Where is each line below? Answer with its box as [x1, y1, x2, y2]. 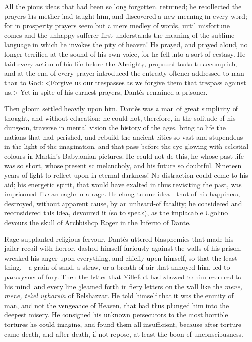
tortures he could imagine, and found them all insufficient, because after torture [4, 319, 241, 329]
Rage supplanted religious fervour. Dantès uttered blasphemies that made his [4, 233, 234, 244]
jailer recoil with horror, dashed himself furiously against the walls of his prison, [4, 243, 242, 253]
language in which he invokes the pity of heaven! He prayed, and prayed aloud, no [4, 39, 248, 49]
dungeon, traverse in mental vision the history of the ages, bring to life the [4, 122, 226, 132]
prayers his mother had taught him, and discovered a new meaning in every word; [4, 11, 247, 21]
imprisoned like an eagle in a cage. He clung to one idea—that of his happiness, [4, 189, 240, 199]
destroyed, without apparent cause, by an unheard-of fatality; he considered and [4, 198, 242, 208]
